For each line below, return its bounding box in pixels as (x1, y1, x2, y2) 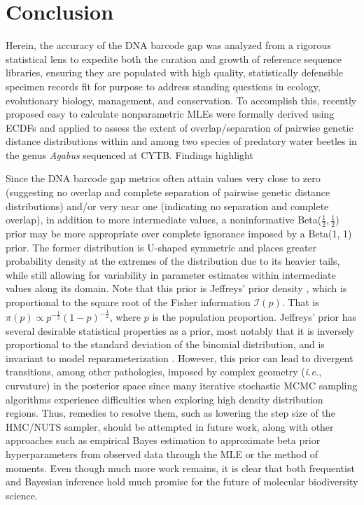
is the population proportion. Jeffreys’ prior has (152, 310, 356, 324)
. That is (281, 295, 319, 310)
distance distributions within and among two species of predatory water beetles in (6, 134, 357, 148)
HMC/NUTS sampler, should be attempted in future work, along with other (6, 419, 334, 434)
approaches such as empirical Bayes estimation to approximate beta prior (6, 433, 321, 448)
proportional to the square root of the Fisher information (6, 295, 251, 310)
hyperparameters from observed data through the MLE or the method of (6, 446, 318, 461)
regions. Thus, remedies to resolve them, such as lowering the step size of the (6, 406, 335, 420)
